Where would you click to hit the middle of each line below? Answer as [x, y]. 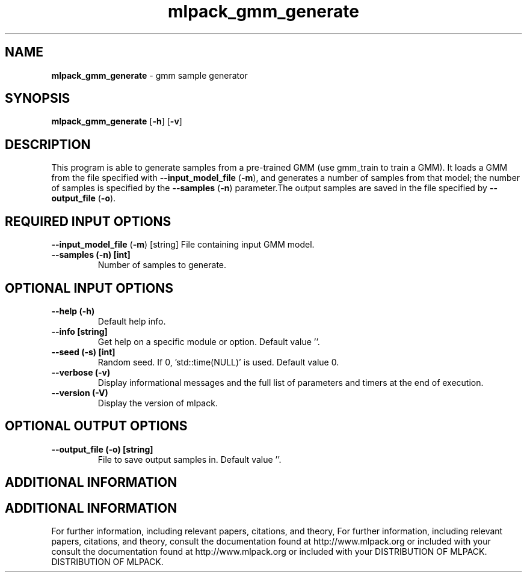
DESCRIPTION [48, 144]
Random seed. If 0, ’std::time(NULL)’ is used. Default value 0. [218, 362]
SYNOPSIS [38, 99]
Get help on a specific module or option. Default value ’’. [209, 341]
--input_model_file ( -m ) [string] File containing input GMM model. [183, 245]
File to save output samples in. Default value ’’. [190, 459]
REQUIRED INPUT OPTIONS [88, 221]
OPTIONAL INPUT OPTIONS [89, 288]
